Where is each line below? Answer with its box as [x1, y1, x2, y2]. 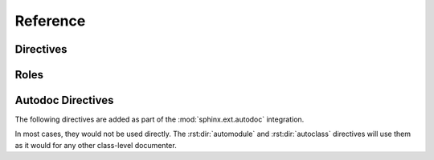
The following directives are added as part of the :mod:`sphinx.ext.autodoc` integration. [14, 114, 305, 124]
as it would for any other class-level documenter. [14, 140, 177, 150]
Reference [14, 12, 86, 30]
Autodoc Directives [14, 94, 114, 107]
